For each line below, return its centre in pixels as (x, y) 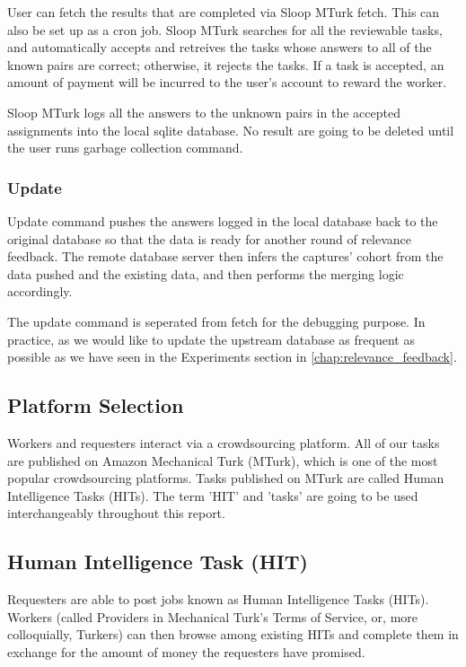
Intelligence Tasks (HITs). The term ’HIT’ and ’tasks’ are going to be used (213, 495)
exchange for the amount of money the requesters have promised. (186, 651)
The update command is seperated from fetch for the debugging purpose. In (216, 321)
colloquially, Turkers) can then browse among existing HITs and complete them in (233, 634)
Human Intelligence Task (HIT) (158, 562)
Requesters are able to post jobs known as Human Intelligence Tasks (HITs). (218, 599)
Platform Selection (96, 405)
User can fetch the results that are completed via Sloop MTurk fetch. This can (224, 12)
